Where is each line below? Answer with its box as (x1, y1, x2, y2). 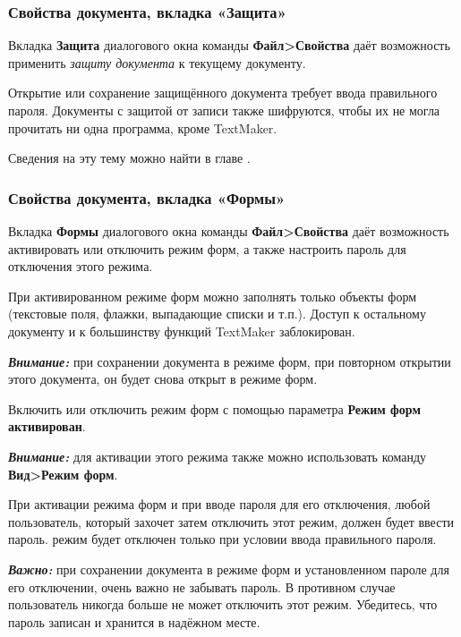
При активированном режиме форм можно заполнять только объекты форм (8, 286, 417, 305)
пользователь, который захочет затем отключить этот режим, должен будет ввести (8, 512, 454, 531)
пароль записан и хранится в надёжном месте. (8, 612, 260, 631)
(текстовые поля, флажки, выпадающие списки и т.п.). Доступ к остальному (8, 304, 426, 323)
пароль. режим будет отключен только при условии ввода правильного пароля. (8, 530, 437, 548)
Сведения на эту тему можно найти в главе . (8, 149, 251, 167)
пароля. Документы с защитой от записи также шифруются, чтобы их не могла (8, 101, 440, 119)
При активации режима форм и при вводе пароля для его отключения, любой (8, 495, 431, 514)
